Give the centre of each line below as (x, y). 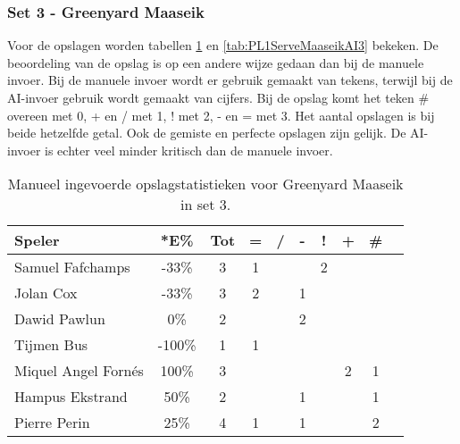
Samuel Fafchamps (72, 267)
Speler (37, 240)
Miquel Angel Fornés (79, 371)
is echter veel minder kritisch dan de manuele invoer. (189, 150)
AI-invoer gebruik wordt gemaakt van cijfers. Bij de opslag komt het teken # (218, 97)
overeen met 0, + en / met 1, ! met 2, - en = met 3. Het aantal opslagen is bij (221, 115)
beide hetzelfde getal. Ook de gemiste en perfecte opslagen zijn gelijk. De (207, 133)
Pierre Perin (52, 423)
